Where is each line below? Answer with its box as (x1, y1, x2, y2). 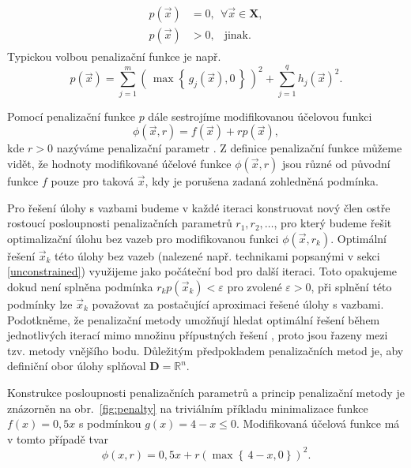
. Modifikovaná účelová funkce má (236, 415, 400, 432)
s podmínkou (78, 415, 141, 432)
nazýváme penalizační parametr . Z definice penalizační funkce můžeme (56, 140, 402, 156)
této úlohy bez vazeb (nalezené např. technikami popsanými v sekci (55, 247, 380, 264)
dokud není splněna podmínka (7, 278, 153, 294)
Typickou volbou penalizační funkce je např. (7, 48, 221, 65)
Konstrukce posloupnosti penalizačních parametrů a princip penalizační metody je (7, 384, 405, 400)
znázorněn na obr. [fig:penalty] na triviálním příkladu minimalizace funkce (7, 399, 368, 416)
